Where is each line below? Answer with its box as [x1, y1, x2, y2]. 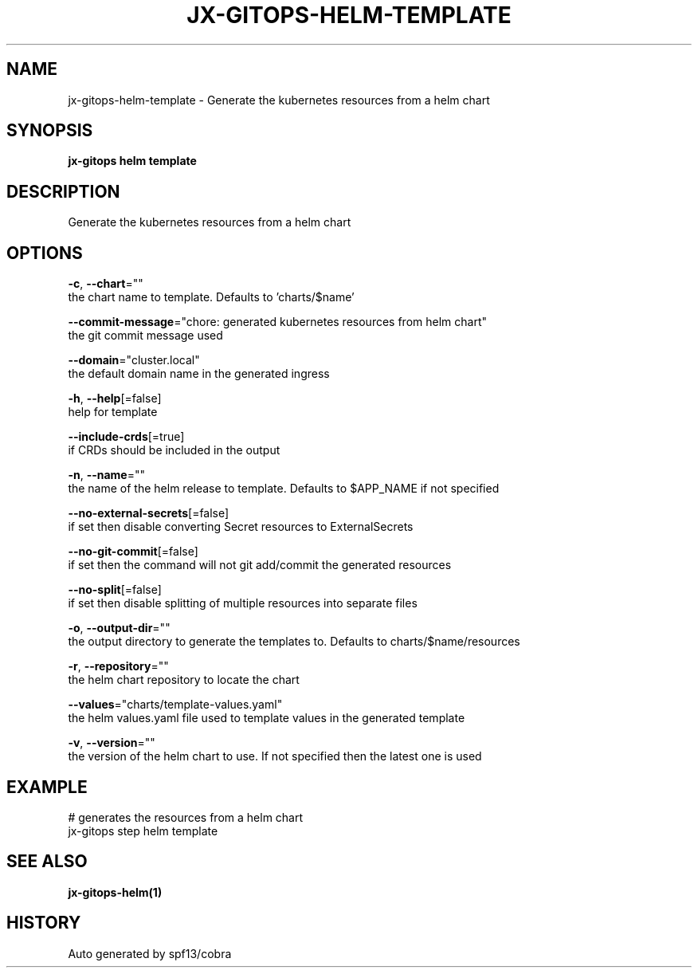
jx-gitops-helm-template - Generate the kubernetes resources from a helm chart [68, 92, 490, 107]
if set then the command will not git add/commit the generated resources [68, 558, 452, 572]
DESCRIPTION [6, 181, 120, 202]
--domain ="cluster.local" [68, 353, 200, 367]
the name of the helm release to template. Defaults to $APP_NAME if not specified [68, 481, 500, 496]
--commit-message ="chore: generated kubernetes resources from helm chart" [68, 315, 487, 329]
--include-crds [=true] [68, 430, 185, 444]
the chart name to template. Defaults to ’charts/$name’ [68, 290, 355, 304]
